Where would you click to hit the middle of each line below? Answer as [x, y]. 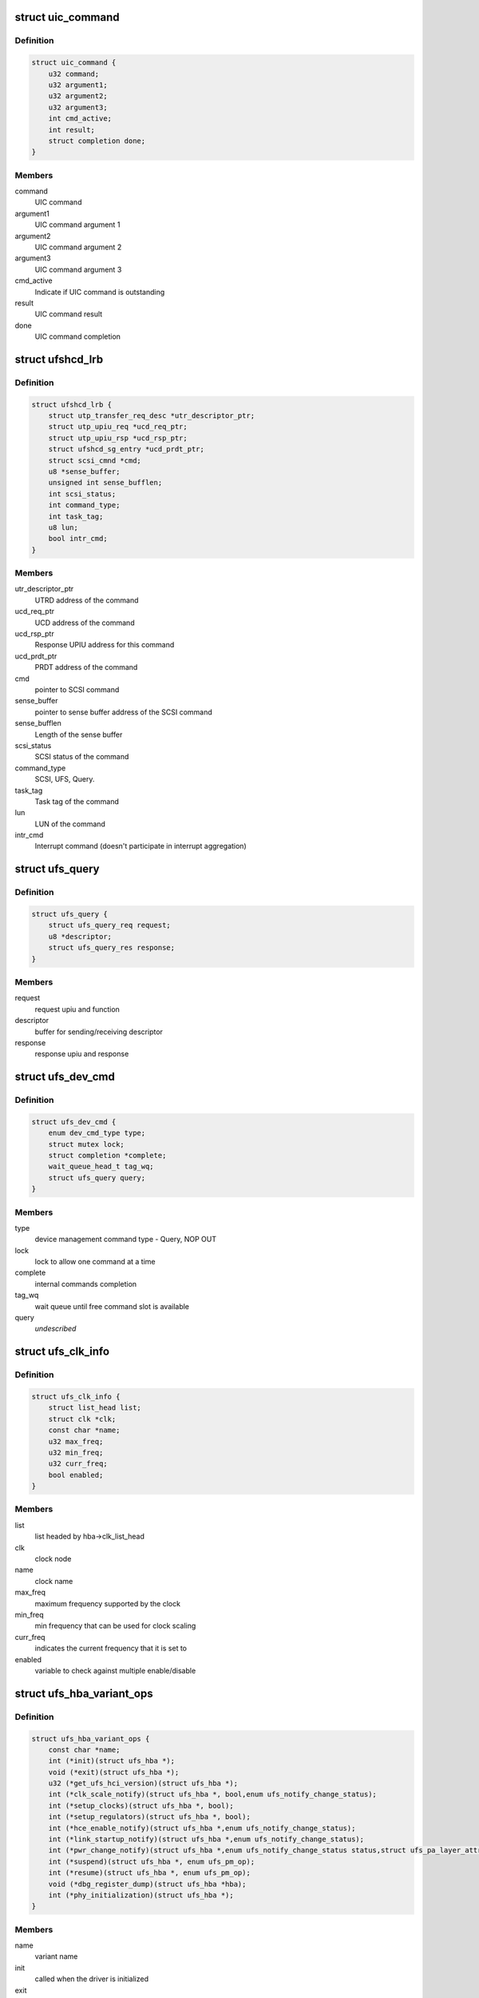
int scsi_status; [82, 494]
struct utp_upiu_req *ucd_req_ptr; [118, 427]
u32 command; [74, 74]
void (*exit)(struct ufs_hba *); [114, 1772]
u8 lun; [63, 527]
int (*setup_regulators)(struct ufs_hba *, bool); [149, 1817]
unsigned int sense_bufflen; [105, 483]
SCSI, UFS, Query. [65, 779]
